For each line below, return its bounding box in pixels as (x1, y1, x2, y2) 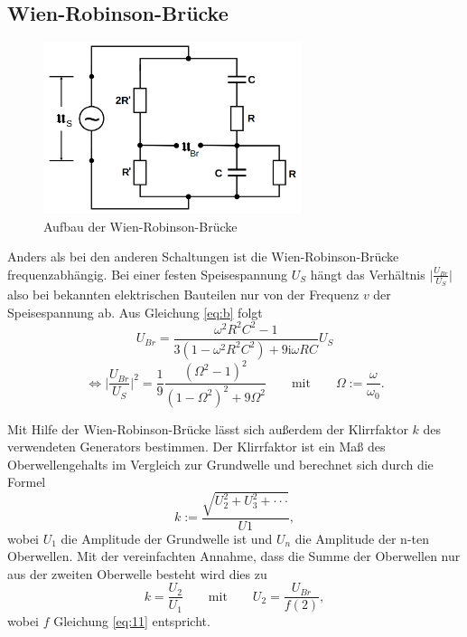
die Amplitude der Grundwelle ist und (61, 528, 273, 547)
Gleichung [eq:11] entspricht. (53, 612, 210, 631)
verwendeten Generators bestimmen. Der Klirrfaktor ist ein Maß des (7, 437, 386, 456)
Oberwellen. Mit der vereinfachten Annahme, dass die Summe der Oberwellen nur (7, 547, 461, 566)
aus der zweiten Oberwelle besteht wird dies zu (7, 564, 267, 583)
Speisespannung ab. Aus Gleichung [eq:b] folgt (7, 302, 263, 321)
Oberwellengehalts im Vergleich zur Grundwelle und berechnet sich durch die (7, 454, 434, 473)
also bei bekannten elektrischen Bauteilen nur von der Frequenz (7, 285, 360, 304)
